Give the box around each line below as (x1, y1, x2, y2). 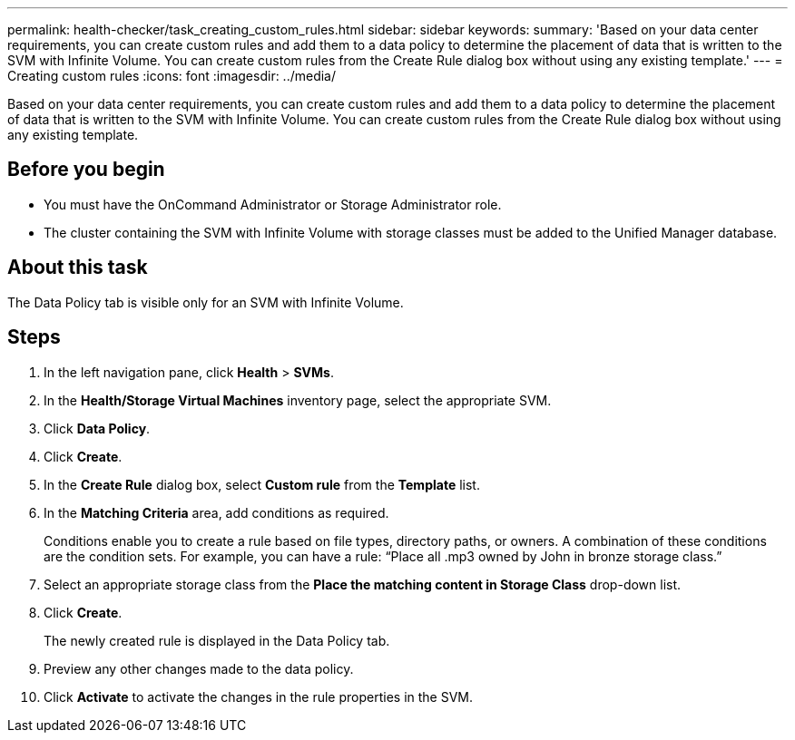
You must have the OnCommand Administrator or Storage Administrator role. (44, 196, 502, 212)
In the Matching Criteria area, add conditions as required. (44, 504, 389, 521)
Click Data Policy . (44, 420, 151, 436)
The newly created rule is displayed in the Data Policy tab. (44, 632, 390, 648)
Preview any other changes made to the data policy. (44, 660, 354, 677)
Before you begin (7, 158, 165, 181)
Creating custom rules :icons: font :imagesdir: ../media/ (7, 68, 337, 83)
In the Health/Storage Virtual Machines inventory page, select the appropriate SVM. (44, 392, 552, 408)
